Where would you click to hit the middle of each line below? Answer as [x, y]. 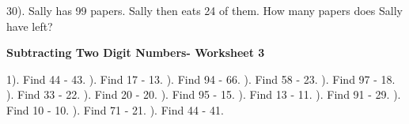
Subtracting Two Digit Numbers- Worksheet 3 [136, 53]
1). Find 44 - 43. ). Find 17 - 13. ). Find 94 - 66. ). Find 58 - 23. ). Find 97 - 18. [201, 79]
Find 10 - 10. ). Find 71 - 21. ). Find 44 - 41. [115, 109]
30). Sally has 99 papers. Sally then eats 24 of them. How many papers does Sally [204, 10]
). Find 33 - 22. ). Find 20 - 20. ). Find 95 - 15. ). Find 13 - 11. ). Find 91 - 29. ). [204, 94]
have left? [30, 26]
